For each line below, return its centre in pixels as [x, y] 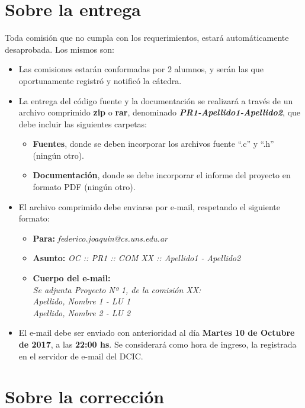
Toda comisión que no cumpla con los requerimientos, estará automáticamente [147, 38]
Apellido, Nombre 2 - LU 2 [82, 312]
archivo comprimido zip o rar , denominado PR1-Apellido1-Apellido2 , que [160, 112]
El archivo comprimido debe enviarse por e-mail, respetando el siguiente [150, 206]
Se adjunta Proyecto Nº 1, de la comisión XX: [117, 289]
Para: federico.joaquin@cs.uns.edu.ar [100, 238]
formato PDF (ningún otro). [84, 187]
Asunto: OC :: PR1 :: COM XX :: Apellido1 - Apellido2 [137, 258]
